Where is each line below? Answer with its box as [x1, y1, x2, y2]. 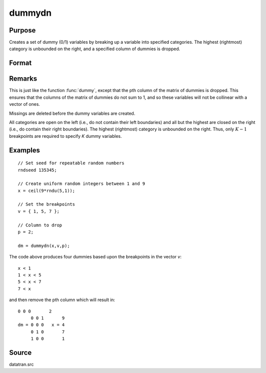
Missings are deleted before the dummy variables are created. [9, 110, 135, 116]
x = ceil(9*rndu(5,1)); [18, 187, 75, 193]
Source [9, 348, 32, 357]
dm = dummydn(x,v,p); [18, 243, 70, 249]
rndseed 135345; [18, 167, 57, 173]
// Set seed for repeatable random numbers [18, 160, 125, 166]
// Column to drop [18, 222, 63, 228]
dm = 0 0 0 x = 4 [18, 322, 65, 328]
